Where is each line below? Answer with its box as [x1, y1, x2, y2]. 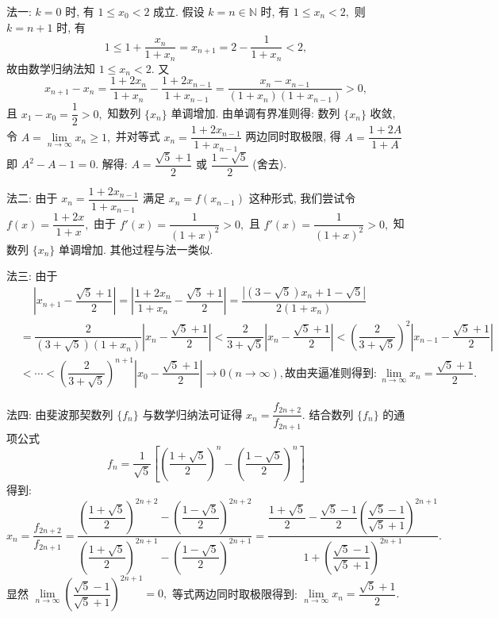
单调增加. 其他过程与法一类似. [59, 240, 213, 257]
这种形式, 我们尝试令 [248, 190, 356, 206]
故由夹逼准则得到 [285, 367, 374, 379]
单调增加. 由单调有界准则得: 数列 [171, 105, 340, 121]
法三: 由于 [6, 267, 58, 284]
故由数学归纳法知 [6, 59, 95, 76]
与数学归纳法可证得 [142, 405, 243, 422]
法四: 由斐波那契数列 [6, 405, 113, 422]
